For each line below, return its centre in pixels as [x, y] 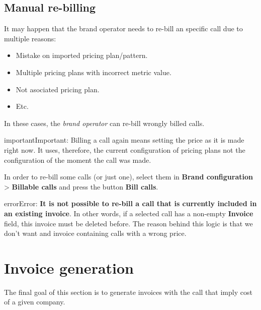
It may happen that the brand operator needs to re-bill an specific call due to [123, 28]
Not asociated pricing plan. [58, 89]
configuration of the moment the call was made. [78, 160]
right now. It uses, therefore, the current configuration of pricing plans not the [125, 149]
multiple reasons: [30, 38]
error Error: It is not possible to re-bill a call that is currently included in [130, 203]
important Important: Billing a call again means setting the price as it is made [124, 140]
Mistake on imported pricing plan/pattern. [82, 55]
